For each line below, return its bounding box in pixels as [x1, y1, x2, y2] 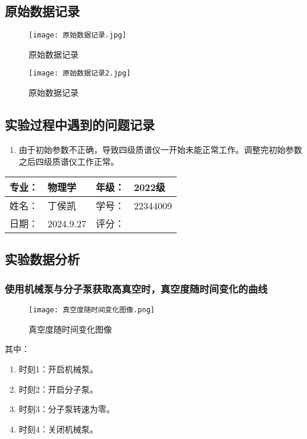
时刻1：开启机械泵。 [18, 362, 98, 375]
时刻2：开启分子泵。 [18, 382, 98, 395]
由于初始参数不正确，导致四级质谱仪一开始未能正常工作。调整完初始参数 [18, 143, 302, 155]
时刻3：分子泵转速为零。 [18, 403, 115, 415]
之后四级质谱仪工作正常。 [18, 155, 119, 167]
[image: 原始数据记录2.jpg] [29, 69, 131, 78]
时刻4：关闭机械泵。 [18, 422, 98, 435]
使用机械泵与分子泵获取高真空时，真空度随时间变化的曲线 [5, 281, 268, 296]
